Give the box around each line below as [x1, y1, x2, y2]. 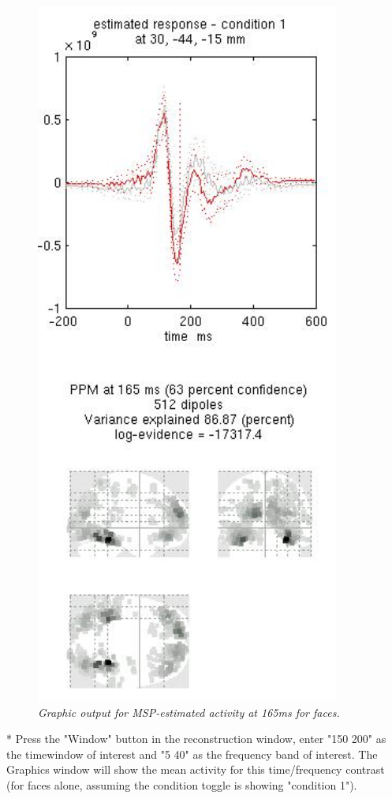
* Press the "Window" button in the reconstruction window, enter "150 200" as [6, 730, 386, 747]
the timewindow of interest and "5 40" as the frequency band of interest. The [6, 745, 378, 762]
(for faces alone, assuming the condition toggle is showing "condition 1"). [6, 777, 357, 793]
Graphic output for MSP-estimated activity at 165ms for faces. [38, 703, 340, 720]
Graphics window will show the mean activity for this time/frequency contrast [6, 761, 385, 778]
